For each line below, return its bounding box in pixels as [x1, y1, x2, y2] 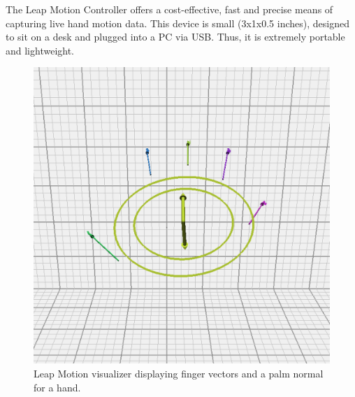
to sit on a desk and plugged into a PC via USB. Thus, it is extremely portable [6, 29, 345, 44]
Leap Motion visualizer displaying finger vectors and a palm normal [34, 366, 324, 380]
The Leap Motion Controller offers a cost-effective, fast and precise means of [6, 2, 333, 16]
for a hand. [34, 380, 81, 394]
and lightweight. [6, 43, 75, 57]
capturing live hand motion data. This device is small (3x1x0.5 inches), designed [6, 15, 349, 30]
